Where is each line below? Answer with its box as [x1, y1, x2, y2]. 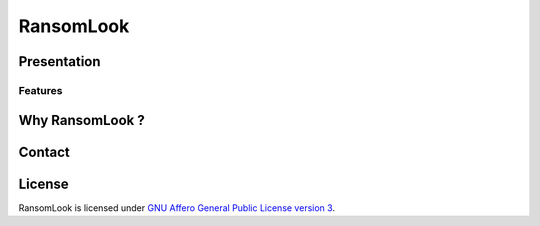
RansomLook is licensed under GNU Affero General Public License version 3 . [18, 201, 335, 214]
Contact [18, 143, 70, 160]
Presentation [18, 53, 101, 70]
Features [18, 83, 63, 97]
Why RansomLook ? [18, 111, 145, 129]
